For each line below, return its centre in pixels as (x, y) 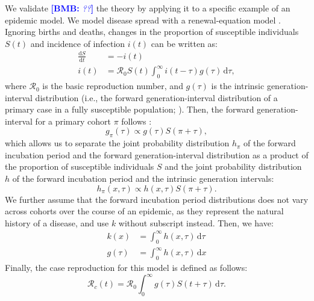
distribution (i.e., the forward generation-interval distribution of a (156, 97)
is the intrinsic (238, 86)
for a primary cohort (73, 121)
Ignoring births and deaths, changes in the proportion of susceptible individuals (152, 32)
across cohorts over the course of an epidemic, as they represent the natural (144, 211)
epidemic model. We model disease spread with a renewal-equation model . (143, 20)
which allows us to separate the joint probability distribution (117, 143)
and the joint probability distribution (233, 166)
